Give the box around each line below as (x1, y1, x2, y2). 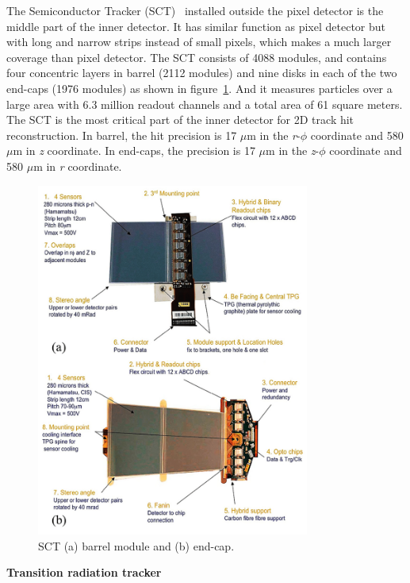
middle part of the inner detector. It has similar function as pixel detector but (6, 17, 386, 34)
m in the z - (266, 142, 320, 159)
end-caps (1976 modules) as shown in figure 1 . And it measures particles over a (6, 79, 393, 96)
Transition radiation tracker (6, 564, 162, 581)
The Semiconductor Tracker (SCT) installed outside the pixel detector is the (6, 2, 384, 18)
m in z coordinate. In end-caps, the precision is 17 (13, 142, 255, 159)
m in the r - (247, 126, 301, 143)
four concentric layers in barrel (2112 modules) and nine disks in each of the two (6, 64, 397, 81)
